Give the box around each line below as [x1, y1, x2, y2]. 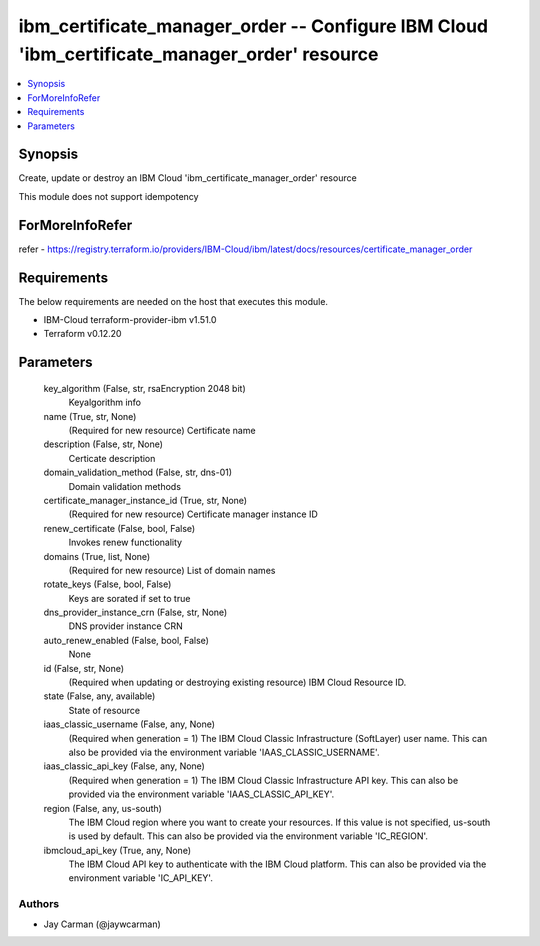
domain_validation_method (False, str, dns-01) [43, 466, 233, 479]
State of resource [68, 704, 141, 716]
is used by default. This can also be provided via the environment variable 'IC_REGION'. [68, 830, 429, 842]
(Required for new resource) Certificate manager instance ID [68, 508, 319, 520]
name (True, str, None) [43, 410, 137, 422]
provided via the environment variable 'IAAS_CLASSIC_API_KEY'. [68, 788, 335, 800]
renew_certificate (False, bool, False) [43, 522, 196, 534]
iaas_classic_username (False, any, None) [43, 718, 215, 730]
